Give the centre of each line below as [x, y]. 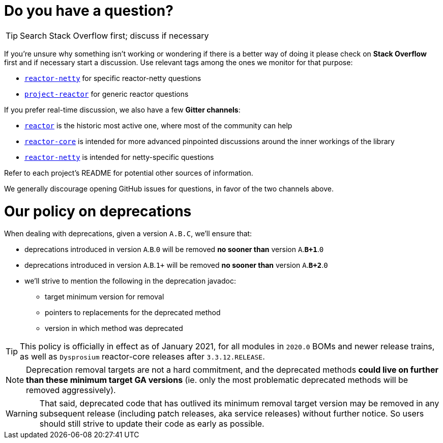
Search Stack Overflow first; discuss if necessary [114, 35]
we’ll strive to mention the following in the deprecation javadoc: [130, 281]
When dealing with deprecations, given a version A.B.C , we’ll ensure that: [128, 234]
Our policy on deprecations [98, 211]
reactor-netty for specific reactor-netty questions [113, 78]
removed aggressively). [71, 390]
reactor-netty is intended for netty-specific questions [119, 157]
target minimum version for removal [105, 297]
